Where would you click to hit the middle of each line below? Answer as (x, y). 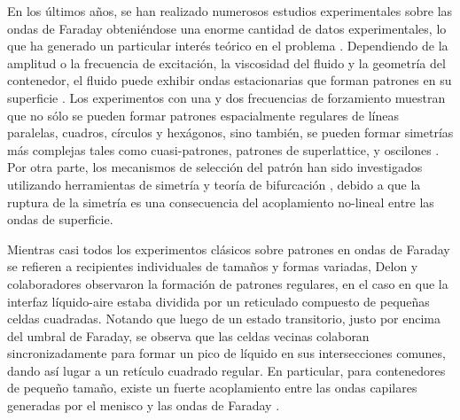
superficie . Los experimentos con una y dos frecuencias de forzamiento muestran (226, 97)
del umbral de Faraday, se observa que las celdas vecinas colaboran (188, 335)
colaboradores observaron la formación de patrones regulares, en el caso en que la (228, 283)
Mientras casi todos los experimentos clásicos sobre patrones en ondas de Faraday (229, 249)
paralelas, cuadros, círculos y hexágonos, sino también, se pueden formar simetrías (230, 132)
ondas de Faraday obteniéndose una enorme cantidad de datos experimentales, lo (227, 28)
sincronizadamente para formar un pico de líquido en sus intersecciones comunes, (226, 353)
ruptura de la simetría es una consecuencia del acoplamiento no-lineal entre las (221, 202)
